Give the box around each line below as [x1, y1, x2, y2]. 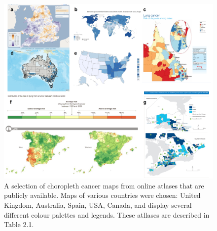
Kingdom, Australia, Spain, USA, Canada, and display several [4, 199, 192, 210]
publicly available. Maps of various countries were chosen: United [4, 190, 201, 200]
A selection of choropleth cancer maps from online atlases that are [4, 180, 204, 190]
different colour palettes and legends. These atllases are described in [4, 209, 210, 220]
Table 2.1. [4, 219, 34, 230]
